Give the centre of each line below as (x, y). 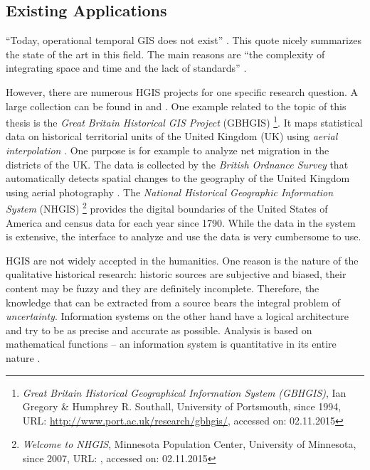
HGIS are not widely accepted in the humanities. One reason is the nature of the (182, 260)
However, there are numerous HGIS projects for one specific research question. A (182, 91)
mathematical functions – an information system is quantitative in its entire (171, 344)
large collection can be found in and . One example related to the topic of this (176, 106)
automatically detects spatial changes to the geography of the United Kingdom (178, 178)
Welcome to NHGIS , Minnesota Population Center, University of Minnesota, (189, 444)
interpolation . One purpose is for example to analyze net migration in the (168, 150)
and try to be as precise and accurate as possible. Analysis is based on (159, 330)
